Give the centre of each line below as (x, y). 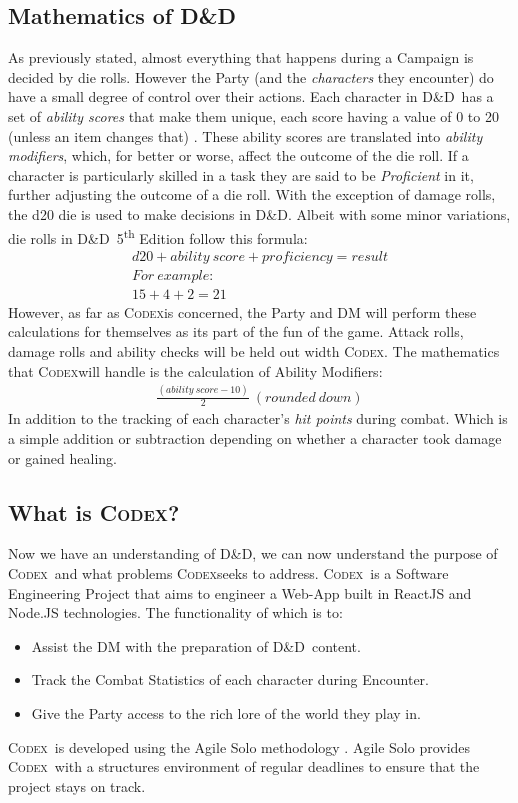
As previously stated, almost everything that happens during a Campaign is (241, 57)
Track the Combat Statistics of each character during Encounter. (230, 679)
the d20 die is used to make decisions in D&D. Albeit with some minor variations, (259, 213)
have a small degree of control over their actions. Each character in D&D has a (251, 96)
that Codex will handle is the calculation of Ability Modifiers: (195, 370)
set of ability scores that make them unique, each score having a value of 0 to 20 (253, 115)
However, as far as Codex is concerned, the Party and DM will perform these (242, 311)
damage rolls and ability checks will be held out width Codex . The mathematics (254, 351)
